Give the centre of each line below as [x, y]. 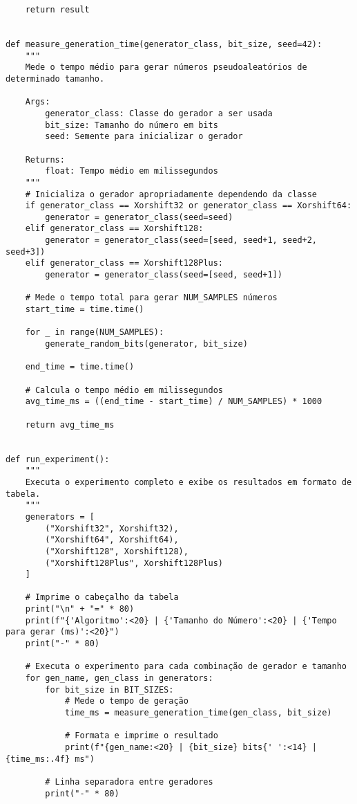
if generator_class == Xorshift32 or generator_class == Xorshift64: [189, 206]
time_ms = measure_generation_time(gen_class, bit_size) [198, 713]
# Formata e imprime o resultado [141, 736]
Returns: [45, 159]
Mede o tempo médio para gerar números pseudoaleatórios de [166, 67]
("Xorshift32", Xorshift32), [112, 528]
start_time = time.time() [85, 310]
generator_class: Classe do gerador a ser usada [159, 113]
